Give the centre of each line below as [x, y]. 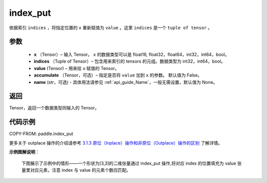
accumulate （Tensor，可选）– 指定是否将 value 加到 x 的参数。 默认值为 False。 [118, 75]
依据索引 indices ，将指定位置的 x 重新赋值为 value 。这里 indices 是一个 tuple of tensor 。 [111, 28]
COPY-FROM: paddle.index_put [41, 134]
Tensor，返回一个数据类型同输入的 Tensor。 [54, 108]
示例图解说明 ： [24, 152]
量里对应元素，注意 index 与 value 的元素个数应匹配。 [76, 170]
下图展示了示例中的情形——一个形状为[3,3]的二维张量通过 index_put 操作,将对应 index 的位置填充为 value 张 [132, 163]
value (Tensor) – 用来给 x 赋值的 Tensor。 [77, 68]
